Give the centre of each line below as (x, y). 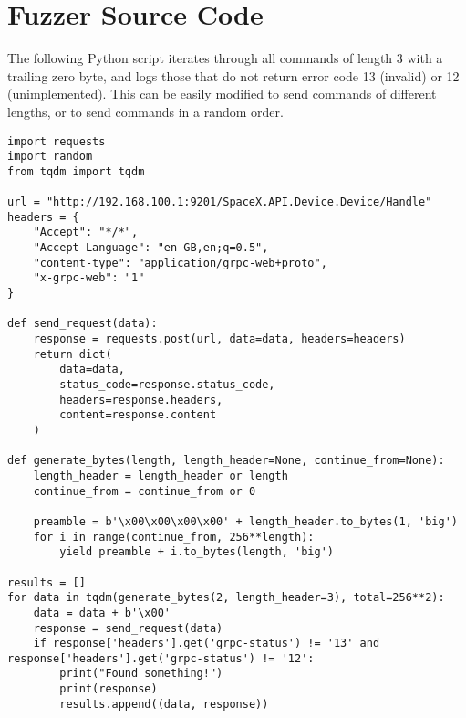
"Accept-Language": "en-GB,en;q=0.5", (151, 248)
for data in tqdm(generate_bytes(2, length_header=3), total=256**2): (226, 598)
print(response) (109, 689)
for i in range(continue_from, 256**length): (174, 537)
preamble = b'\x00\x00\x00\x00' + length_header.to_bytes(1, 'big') (245, 521)
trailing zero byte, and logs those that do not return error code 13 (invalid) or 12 (233, 75)
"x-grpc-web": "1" (89, 278)
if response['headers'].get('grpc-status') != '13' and (207, 644)
